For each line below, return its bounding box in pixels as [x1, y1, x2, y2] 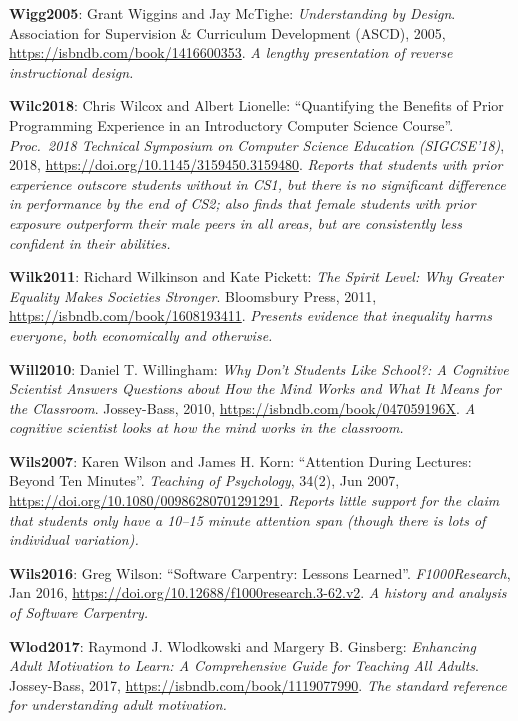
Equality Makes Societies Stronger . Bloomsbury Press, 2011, [9, 285, 377, 306]
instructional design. [9, 61, 134, 82]
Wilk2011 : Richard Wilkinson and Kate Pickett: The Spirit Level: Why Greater [9, 266, 504, 287]
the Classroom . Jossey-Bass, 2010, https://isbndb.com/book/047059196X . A [9, 397, 476, 418]
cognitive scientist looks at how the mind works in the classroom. [9, 417, 404, 438]
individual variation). [9, 529, 139, 550]
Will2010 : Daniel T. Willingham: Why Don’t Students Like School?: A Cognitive [9, 358, 509, 379]
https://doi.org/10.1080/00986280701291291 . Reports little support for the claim [9, 490, 500, 511]
